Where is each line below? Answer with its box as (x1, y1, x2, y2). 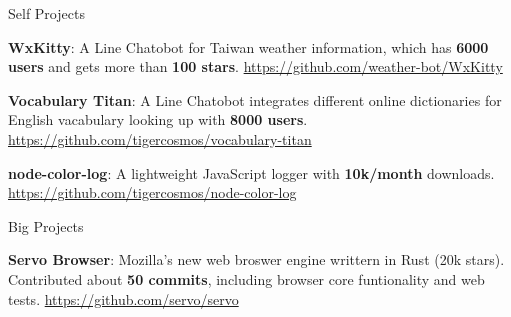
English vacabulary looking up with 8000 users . (8, 109, 308, 130)
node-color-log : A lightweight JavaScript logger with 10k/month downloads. (8, 162, 495, 183)
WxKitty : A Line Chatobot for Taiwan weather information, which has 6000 (8, 36, 489, 57)
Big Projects (8, 215, 84, 236)
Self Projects (8, 3, 85, 23)
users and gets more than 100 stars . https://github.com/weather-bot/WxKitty (8, 56, 503, 77)
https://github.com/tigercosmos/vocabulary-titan (8, 128, 312, 149)
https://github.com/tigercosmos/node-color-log (8, 182, 297, 203)
